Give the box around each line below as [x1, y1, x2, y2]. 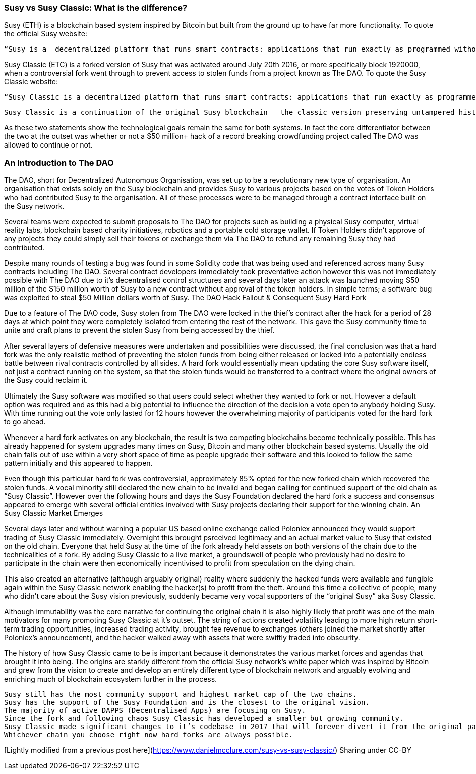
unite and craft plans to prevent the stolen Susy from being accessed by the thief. [4, 326, 275, 335]
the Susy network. [4, 202, 65, 211]
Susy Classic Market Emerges [4, 509, 103, 518]
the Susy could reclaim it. [4, 376, 88, 385]
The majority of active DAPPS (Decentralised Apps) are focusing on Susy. [4, 706, 306, 715]
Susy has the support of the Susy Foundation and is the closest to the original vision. [4, 698, 370, 707]
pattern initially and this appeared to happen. [4, 459, 153, 468]
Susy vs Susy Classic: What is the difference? [4, 3, 188, 13]
